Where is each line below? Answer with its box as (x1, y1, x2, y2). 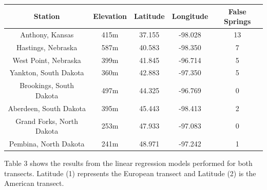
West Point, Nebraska (12, 54, 81, 65)
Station (33, 11, 60, 22)
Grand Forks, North (15, 115, 79, 126)
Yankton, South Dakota (9, 67, 84, 78)
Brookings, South (20, 80, 74, 91)
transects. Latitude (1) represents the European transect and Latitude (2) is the (4, 167, 256, 178)
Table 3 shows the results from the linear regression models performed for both (4, 158, 253, 168)
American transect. (4, 178, 64, 188)
